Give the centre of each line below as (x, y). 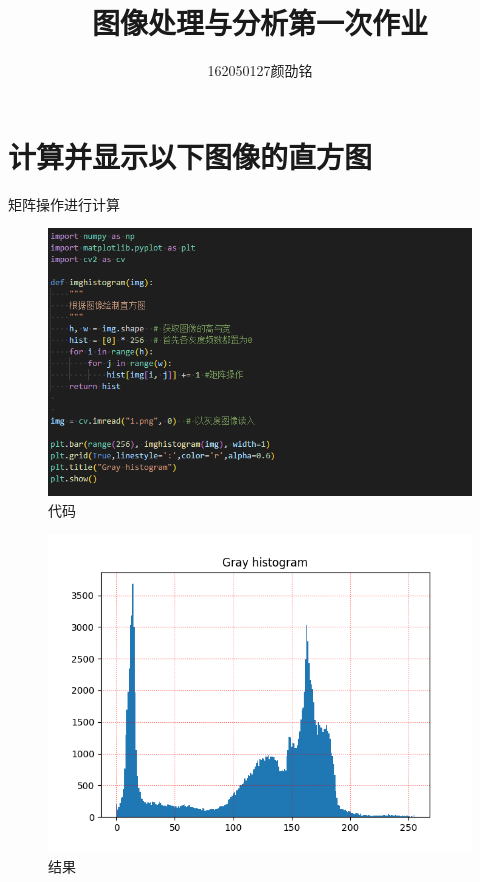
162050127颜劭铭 (260, 70)
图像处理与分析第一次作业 (259, 22)
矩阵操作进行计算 (64, 203)
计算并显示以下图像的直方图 (190, 155)
